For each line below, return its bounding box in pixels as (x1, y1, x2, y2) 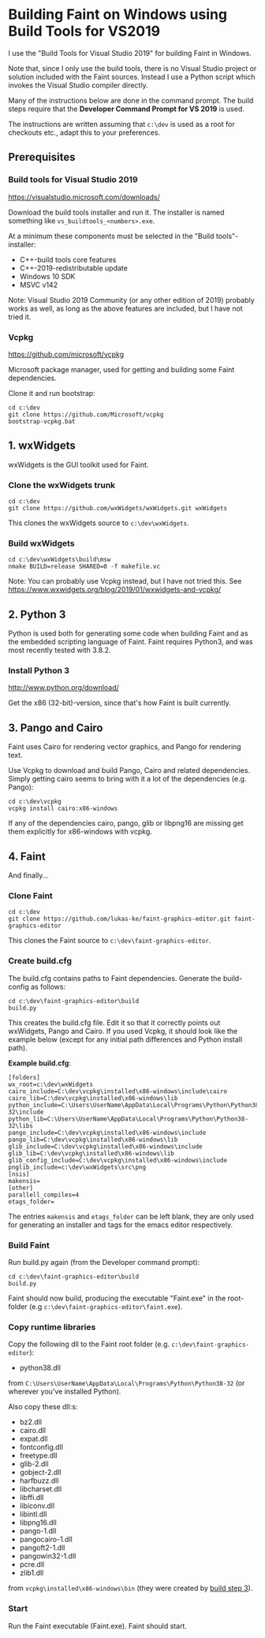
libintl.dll (19, 1509, 47, 1519)
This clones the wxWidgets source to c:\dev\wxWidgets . (8, 518, 189, 528)
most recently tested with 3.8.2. (8, 645, 111, 655)
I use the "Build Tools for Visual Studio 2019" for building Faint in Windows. (8, 48, 252, 58)
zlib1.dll (19, 1568, 44, 1578)
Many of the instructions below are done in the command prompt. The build (8, 95, 254, 105)
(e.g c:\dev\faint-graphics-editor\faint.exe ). (28, 1301, 183, 1311)
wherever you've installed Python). (8, 1386, 121, 1397)
